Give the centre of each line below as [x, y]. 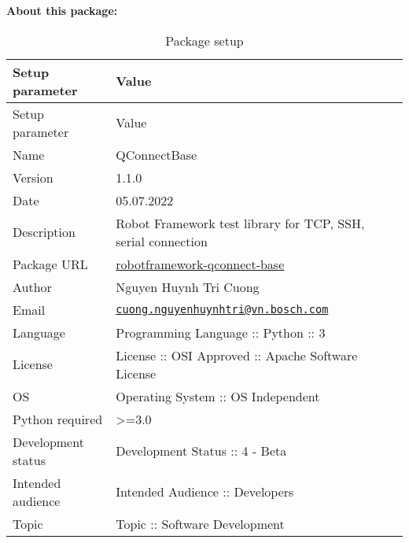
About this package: [62, 10]
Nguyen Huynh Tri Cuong [188, 286]
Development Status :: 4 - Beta [201, 451]
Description [44, 232]
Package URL [50, 264]
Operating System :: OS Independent [218, 396]
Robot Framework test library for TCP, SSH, [240, 223]
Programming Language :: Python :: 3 [221, 332]
